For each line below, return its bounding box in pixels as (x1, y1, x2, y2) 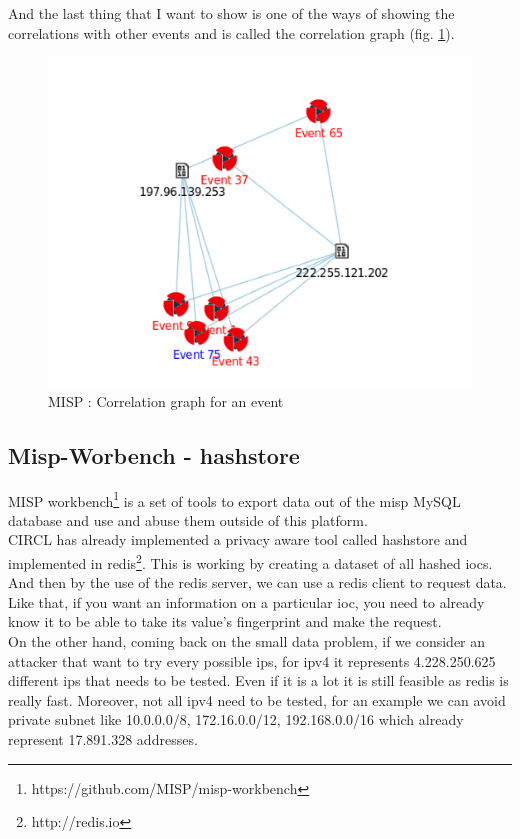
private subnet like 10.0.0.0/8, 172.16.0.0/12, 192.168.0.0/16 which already (8, 709, 464, 730)
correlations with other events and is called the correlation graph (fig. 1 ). (8, 22, 455, 43)
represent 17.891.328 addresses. (8, 729, 198, 750)
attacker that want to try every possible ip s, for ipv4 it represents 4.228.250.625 (8, 650, 496, 671)
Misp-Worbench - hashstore (8, 439, 300, 470)
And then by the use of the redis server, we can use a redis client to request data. (8, 572, 507, 593)
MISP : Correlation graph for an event (48, 390, 284, 411)
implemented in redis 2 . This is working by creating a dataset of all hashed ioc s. (8, 550, 493, 573)
